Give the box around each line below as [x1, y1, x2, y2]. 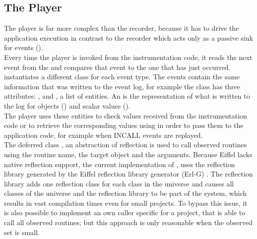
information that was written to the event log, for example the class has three [4, 81, 241, 91]
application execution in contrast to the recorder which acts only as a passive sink [4, 32, 253, 43]
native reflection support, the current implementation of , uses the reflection [4, 159, 235, 169]
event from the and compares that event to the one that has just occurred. [4, 61, 231, 72]
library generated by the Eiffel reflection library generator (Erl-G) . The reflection [4, 169, 253, 179]
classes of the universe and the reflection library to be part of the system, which [4, 188, 247, 198]
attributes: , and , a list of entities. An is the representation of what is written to [4, 91, 250, 101]
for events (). [4, 42, 43, 53]
